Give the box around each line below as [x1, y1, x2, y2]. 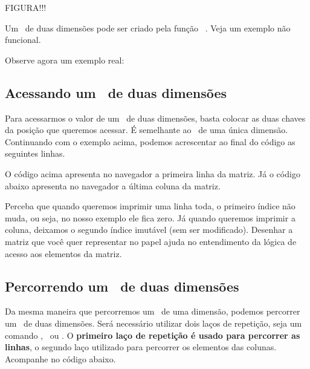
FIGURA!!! [5, 1, 47, 13]
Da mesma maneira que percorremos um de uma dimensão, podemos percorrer [5, 305, 300, 318]
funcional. [5, 33, 41, 46]
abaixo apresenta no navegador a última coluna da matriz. [5, 179, 221, 192]
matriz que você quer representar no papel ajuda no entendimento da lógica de [5, 235, 297, 247]
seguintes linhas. [5, 147, 65, 160]
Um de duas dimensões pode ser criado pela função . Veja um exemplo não [5, 21, 291, 34]
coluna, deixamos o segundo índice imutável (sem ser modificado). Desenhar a [5, 223, 293, 236]
